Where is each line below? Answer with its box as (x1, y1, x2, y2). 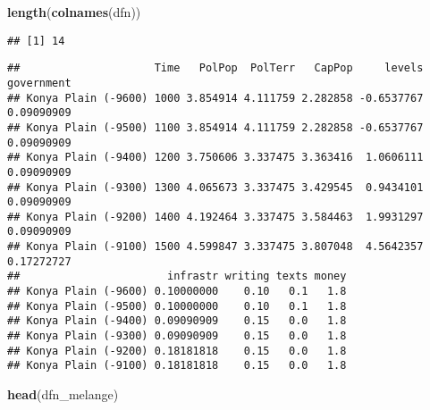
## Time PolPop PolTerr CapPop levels (7, 62, 424, 75)
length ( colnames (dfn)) (7, 3, 141, 21)
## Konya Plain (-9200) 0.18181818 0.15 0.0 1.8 (7, 344, 347, 357)
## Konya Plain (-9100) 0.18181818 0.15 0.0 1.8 (7, 359, 347, 372)
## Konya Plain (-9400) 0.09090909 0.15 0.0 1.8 (7, 314, 347, 328)
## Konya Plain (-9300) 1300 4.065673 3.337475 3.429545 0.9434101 (7, 180, 424, 194)
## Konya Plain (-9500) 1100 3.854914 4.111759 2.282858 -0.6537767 (7, 121, 424, 134)
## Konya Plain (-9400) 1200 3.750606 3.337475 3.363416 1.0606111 (7, 151, 424, 164)
